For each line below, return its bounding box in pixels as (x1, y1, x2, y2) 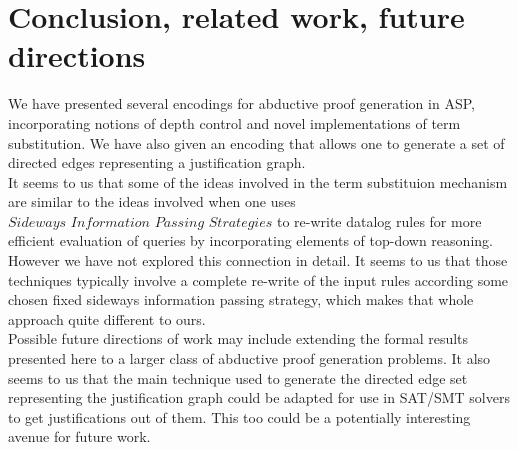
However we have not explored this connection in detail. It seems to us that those (8, 250, 508, 271)
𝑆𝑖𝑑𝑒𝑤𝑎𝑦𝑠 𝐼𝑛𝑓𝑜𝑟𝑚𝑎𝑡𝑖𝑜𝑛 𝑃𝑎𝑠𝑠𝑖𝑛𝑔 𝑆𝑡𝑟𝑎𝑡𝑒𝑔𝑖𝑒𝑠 (8, 215, 273, 230)
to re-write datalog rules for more (276, 210, 482, 231)
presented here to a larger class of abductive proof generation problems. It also (8, 348, 491, 369)
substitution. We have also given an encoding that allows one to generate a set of (8, 132, 505, 153)
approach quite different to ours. (8, 308, 206, 329)
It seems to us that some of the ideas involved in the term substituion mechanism (8, 171, 508, 192)
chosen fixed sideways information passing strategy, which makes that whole (8, 289, 474, 310)
